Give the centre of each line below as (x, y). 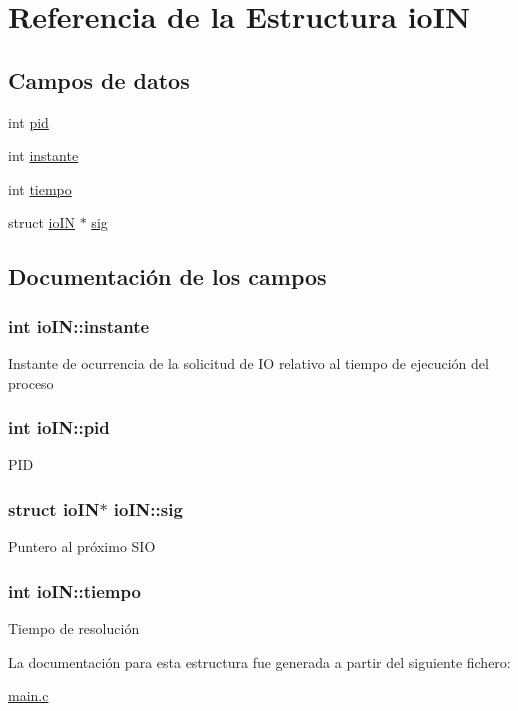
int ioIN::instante (79, 325)
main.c (28, 695)
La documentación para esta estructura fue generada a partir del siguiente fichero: (259, 661)
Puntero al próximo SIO (82, 546)
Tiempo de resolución (74, 627)
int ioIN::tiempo (74, 590)
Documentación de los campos (167, 276)
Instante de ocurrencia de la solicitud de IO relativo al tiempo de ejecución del (248, 362)
